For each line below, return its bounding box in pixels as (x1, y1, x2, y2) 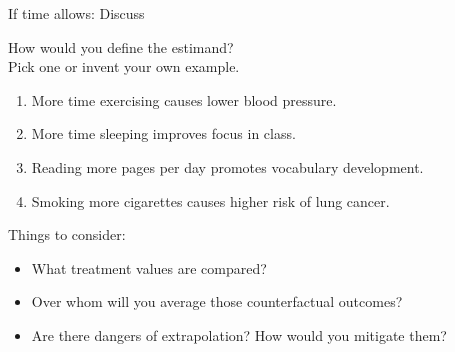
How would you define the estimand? (8, 36, 234, 57)
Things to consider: (8, 224, 126, 245)
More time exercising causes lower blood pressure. (31, 89, 337, 110)
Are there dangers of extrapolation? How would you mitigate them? (31, 324, 447, 345)
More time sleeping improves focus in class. (31, 123, 296, 144)
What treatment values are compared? (31, 257, 267, 278)
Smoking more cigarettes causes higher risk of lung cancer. (31, 190, 390, 211)
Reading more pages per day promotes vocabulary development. (31, 156, 424, 177)
